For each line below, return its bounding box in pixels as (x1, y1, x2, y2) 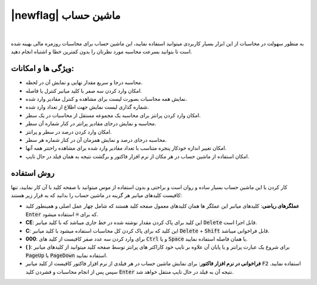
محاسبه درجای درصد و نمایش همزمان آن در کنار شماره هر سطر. (25, 136, 167, 143)
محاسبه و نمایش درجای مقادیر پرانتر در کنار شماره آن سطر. (25, 120, 157, 127)
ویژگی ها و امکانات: (11, 63, 75, 73)
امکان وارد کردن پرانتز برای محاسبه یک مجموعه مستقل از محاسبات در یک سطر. (25, 111, 201, 118)
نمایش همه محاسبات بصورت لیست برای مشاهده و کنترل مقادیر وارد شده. (25, 96, 187, 103)
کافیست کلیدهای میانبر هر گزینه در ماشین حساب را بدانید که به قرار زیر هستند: (11, 192, 182, 199)
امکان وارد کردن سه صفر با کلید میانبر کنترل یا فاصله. (25, 87, 142, 94)
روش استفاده (11, 168, 55, 178)
